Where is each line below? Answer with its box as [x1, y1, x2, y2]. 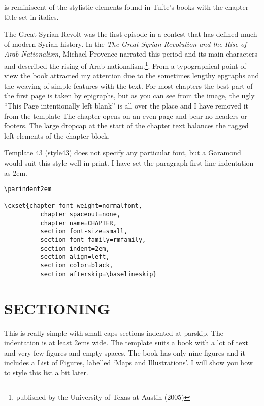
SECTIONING [4, 297, 111, 318]
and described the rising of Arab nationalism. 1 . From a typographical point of [4, 59, 246, 71]
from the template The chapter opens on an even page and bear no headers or [4, 110, 247, 121]
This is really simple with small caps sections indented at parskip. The [4, 327, 223, 338]
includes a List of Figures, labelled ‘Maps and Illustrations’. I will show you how [4, 357, 253, 368]
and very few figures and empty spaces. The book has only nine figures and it [4, 347, 245, 358]
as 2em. [4, 167, 27, 178]
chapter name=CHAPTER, [40, 219, 117, 227]
